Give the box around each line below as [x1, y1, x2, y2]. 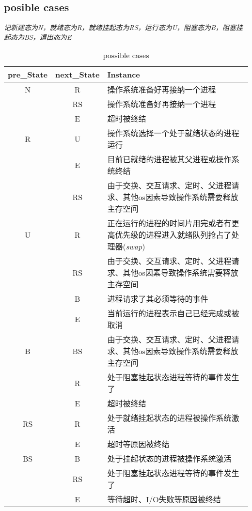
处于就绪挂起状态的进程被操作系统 [107, 412, 232, 424]
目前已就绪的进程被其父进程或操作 [107, 154, 232, 165]
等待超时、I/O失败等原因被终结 [107, 494, 221, 505]
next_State [55, 69, 100, 80]
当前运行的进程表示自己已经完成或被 [107, 308, 239, 319]
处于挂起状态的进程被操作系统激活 [107, 453, 232, 465]
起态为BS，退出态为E [4, 31, 72, 42]
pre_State [8, 69, 48, 80]
